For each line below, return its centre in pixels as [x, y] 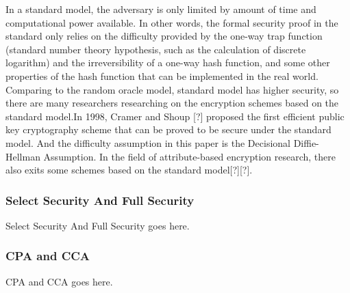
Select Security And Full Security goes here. [98, 225]
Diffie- [306, 142]
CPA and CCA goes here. [59, 281]
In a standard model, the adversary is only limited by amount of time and [161, 9]
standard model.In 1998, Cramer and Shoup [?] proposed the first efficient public [175, 116]
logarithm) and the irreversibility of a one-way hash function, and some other [168, 62]
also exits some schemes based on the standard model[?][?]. [129, 170]
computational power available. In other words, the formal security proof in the [172, 22]
